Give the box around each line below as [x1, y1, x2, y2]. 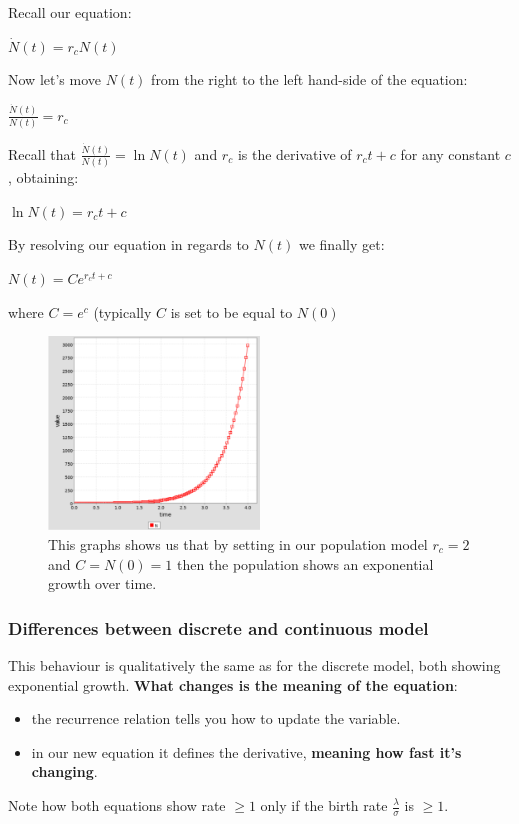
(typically [93, 301, 152, 322]
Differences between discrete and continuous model [8, 615, 429, 640]
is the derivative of [237, 143, 352, 164]
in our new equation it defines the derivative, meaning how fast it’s [31, 741, 462, 762]
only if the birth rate [260, 795, 388, 815]
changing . [31, 761, 98, 782]
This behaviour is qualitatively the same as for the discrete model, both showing [8, 655, 501, 676]
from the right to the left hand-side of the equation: [151, 69, 468, 90]
